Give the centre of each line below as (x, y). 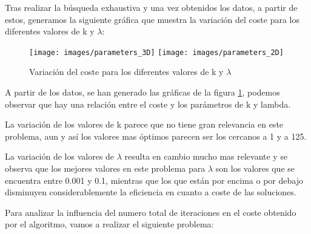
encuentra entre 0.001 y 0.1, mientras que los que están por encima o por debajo (154, 180)
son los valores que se (255, 168)
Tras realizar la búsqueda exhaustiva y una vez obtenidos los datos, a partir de (151, 7)
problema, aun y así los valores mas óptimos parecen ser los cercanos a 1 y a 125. (156, 136)
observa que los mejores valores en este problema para (105, 168)
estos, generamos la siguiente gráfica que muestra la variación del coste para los (152, 19)
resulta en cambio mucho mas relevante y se (206, 156)
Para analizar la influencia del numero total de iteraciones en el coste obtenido (151, 212)
